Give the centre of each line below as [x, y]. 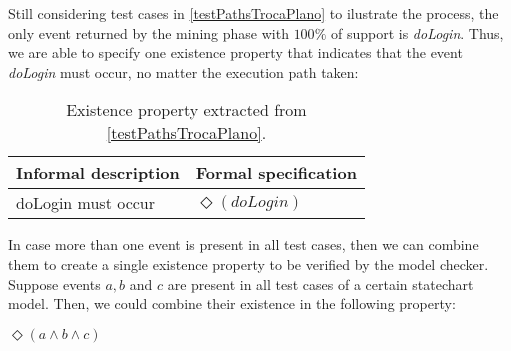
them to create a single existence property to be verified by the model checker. [248, 263]
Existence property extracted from [186, 110]
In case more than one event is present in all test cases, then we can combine [243, 244]
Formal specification [276, 173]
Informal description [98, 173]
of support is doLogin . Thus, [417, 32]
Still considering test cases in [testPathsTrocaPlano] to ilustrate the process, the [253, 13]
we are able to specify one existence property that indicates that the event [235, 52]
